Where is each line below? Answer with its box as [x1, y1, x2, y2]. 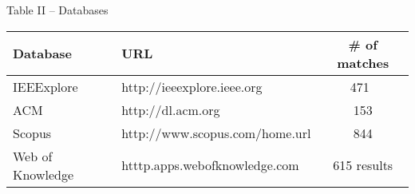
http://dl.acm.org [121, 100, 220, 119]
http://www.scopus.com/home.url [121, 123, 311, 142]
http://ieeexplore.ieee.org [121, 77, 263, 96]
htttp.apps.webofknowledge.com [121, 156, 299, 175]
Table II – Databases [6, 2, 109, 18]
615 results [333, 156, 393, 175]
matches [337, 53, 389, 72]
